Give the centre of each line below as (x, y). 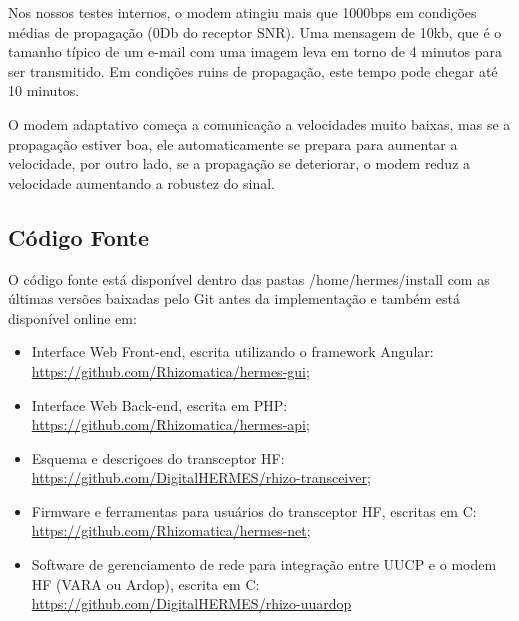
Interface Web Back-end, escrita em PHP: (159, 404)
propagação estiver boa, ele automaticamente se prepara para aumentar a (233, 143)
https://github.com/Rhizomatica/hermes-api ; (170, 424)
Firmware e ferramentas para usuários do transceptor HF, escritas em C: (254, 510)
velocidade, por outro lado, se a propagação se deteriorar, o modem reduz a (239, 163)
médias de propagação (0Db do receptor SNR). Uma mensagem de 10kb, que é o (255, 31)
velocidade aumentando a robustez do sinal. (141, 182)
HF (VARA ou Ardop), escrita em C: (145, 583)
